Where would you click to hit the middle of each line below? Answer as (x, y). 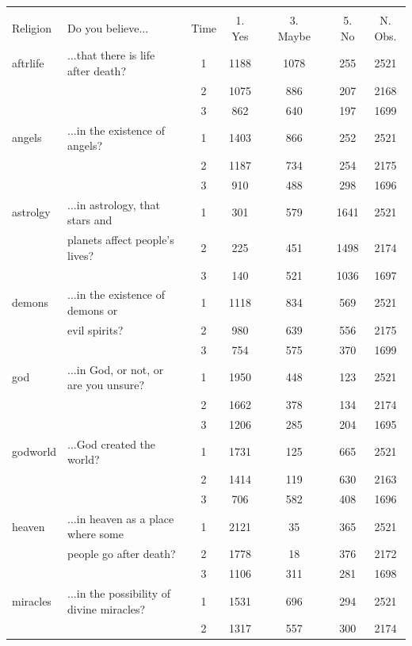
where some (95, 534)
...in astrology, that (114, 204)
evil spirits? (95, 329)
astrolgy (31, 212)
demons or (93, 310)
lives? (81, 255)
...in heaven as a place (121, 518)
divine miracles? (107, 608)
